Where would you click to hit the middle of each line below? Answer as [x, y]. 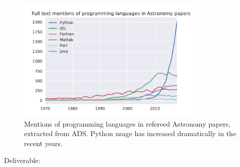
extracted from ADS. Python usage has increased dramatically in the [130, 133]
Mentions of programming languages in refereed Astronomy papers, [128, 123]
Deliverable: [22, 160]
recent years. [43, 143]
